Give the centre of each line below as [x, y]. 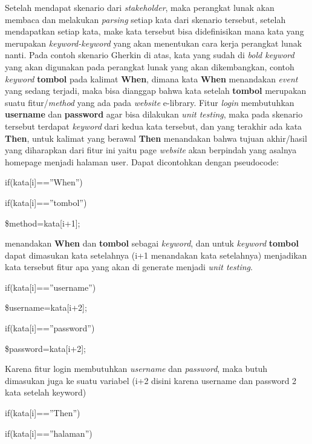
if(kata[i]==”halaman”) [49, 433]
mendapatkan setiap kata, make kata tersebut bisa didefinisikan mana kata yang [154, 31]
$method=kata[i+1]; [43, 223]
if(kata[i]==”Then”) [43, 413]
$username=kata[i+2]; [46, 307]
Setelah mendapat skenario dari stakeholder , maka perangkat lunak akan [140, 7]
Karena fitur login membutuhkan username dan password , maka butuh [136, 369]
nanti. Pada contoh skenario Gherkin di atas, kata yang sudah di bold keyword [150, 55]
